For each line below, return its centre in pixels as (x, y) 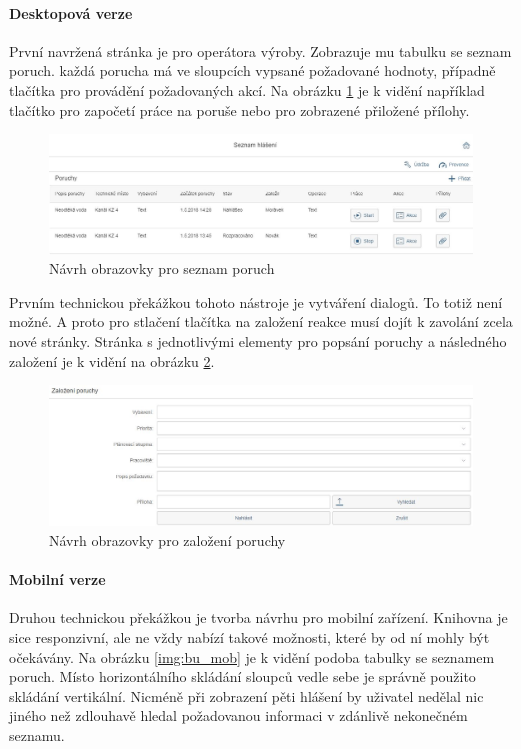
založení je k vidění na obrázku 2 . (112, 360)
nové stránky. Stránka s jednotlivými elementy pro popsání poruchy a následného (258, 341)
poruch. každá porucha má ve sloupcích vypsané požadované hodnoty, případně (252, 70)
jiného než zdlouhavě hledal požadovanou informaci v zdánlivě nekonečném (238, 715)
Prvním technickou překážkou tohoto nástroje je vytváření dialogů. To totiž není (256, 301)
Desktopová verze (71, 12)
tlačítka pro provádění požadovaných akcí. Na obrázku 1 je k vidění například (247, 89)
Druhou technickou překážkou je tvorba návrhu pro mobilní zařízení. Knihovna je (258, 617)
